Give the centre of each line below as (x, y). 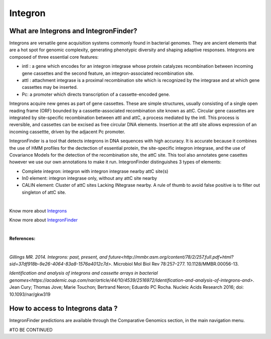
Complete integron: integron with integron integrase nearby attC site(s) (95, 171)
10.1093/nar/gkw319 (30, 294)
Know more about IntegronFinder (43, 220)
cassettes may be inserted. (50, 87)
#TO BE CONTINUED (31, 329)
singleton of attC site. (44, 192)
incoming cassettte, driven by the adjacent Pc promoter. (67, 132)
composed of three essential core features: (54, 57)
